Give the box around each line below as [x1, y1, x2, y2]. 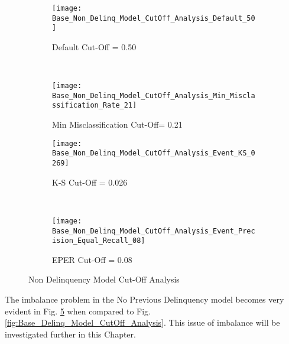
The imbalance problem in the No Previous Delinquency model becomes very [5, 293, 284, 306]
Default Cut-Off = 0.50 [52, 40, 137, 53]
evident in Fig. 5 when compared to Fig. [5, 304, 151, 317]
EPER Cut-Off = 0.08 [52, 253, 132, 265]
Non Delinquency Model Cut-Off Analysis [28, 273, 180, 285]
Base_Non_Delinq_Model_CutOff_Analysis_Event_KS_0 [52, 149, 255, 158]
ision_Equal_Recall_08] [52, 236, 145, 245]
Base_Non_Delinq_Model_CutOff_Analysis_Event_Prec [52, 226, 255, 235]
